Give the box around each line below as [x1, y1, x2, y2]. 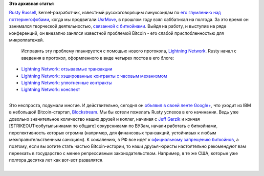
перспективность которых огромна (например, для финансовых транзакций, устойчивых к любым [9, 130, 217, 135]
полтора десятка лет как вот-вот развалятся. [9, 157, 104, 163]
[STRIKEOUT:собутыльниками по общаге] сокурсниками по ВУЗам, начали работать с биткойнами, [9, 123, 218, 129]
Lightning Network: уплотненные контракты [21, 80, 112, 86]
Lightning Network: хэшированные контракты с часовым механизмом [21, 73, 167, 79]
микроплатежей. [9, 37, 44, 43]
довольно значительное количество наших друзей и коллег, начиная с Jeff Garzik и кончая [9, 116, 200, 122]
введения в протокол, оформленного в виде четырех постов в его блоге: [21, 55, 175, 61]
